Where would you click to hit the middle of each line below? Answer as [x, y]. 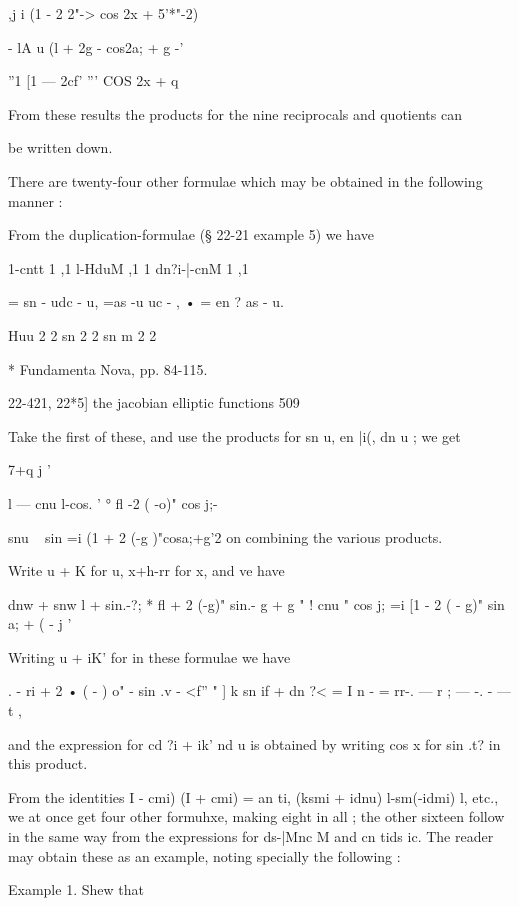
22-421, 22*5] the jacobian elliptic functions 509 [154, 402]
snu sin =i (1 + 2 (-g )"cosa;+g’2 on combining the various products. [225, 536]
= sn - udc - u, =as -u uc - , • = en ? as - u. [146, 301]
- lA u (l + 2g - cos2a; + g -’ [96, 46]
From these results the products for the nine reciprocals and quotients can [235, 113]
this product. [48, 763]
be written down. [60, 147]
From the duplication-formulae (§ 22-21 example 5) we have [191, 234]
